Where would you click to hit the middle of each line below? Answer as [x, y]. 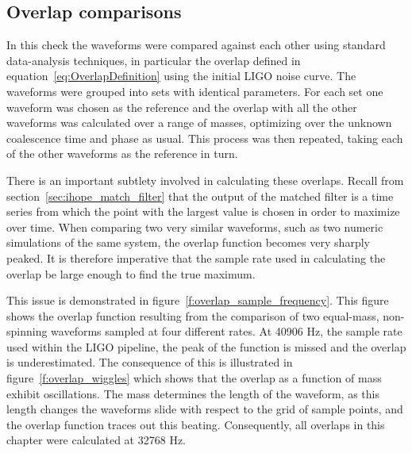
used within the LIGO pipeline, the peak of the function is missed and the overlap [206, 346]
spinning [27, 331]
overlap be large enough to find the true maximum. [131, 273]
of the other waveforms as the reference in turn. [122, 154]
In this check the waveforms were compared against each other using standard [196, 45]
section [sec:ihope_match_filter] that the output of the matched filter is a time [200, 196]
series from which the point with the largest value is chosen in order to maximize [203, 211]
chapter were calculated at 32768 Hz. [96, 440]
